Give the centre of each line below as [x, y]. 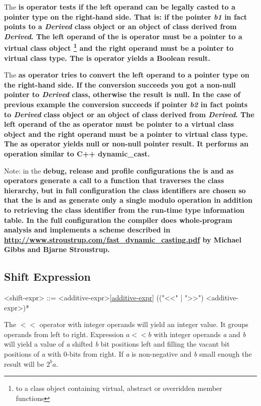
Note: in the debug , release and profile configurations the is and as [119, 170]
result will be [24, 363]
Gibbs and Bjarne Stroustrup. [57, 249]
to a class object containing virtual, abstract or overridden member [119, 388]
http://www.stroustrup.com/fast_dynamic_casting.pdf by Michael [123, 239]
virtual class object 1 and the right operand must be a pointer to [119, 47]
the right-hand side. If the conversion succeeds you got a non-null [120, 84]
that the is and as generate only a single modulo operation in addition [128, 200]
